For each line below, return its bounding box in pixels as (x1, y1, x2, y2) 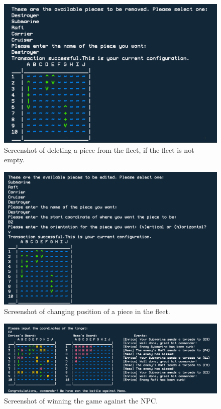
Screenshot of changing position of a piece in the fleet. (4, 306, 170, 317)
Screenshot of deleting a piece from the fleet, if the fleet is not (4, 144, 194, 155)
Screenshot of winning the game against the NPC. (4, 395, 158, 406)
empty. (4, 154, 25, 165)
